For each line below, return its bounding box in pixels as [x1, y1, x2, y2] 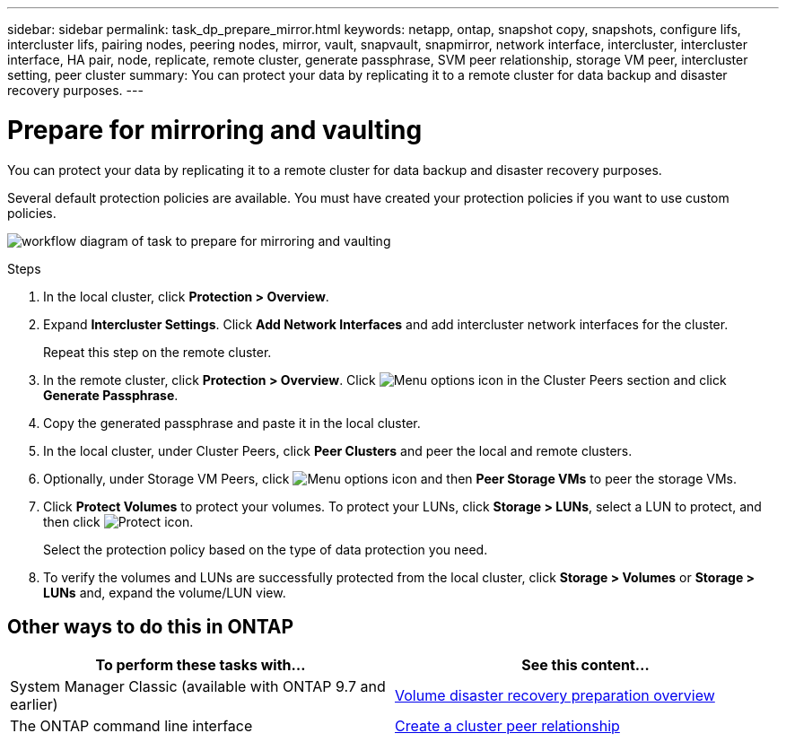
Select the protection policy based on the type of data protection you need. [43, 541, 488, 557]
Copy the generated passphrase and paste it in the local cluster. [43, 415, 421, 431]
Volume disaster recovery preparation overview [395, 686, 715, 705]
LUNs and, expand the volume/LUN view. [43, 584, 286, 600]
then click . [43, 513, 194, 529]
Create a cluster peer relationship [395, 717, 620, 736]
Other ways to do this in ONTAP [7, 615, 294, 638]
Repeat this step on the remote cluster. [43, 344, 272, 360]
